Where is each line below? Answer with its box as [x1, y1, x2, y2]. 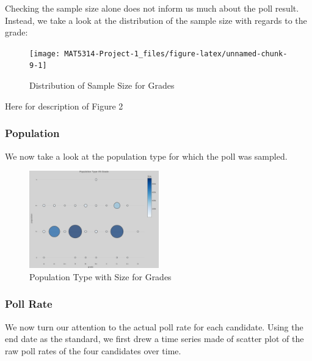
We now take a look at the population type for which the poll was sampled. [5, 149, 288, 162]
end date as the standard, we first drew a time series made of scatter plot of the [5, 332, 304, 345]
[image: [29, 49, 60, 58]
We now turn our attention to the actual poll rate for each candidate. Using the [5, 320, 303, 333]
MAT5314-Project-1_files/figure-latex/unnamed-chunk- [64, 49, 288, 58]
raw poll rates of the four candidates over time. [5, 344, 181, 357]
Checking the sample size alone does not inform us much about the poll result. [5, 2, 299, 14]
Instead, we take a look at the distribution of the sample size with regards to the [5, 13, 307, 26]
